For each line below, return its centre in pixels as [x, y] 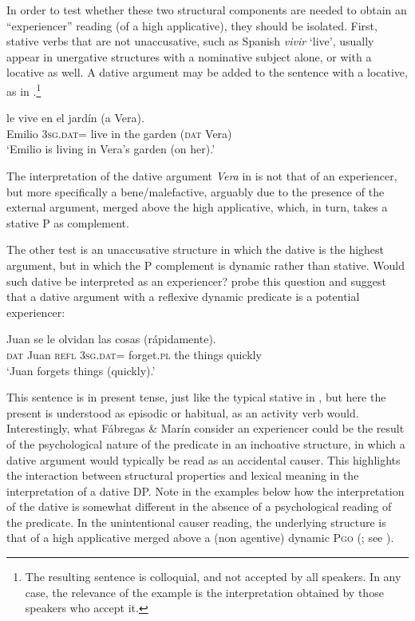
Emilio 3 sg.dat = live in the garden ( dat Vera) [119, 133]
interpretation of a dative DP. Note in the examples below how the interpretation [206, 490]
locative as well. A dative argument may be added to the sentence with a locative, [207, 72]
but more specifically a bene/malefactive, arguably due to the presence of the [196, 191]
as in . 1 [24, 89]
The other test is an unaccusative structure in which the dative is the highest [196, 249]
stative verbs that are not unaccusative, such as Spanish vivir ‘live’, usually [190, 41]
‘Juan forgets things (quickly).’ [81, 370]
